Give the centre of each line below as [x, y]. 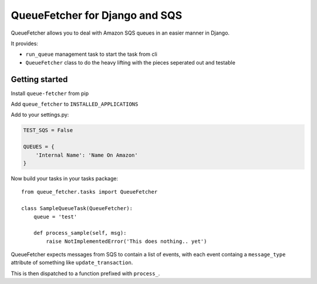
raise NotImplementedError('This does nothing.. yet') [127, 241]
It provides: [24, 43]
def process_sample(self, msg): [80, 233]
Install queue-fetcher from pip [50, 93]
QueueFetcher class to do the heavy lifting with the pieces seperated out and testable [131, 62]
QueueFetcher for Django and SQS [97, 15]
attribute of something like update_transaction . [72, 263]
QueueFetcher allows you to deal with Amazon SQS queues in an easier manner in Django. [120, 33]
